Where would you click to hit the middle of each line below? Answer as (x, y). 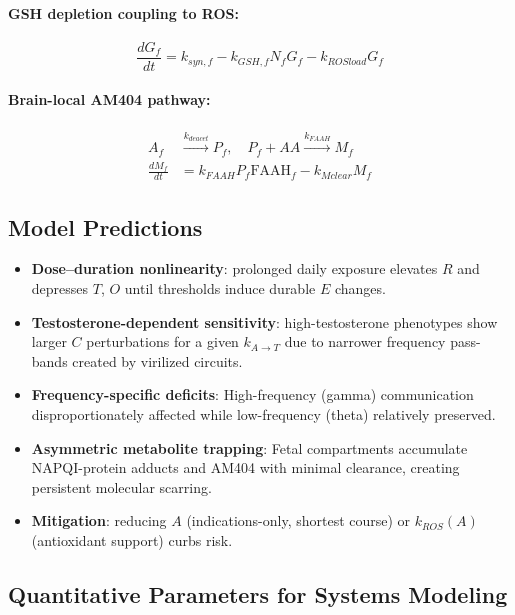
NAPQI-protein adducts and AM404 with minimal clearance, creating (245, 467)
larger (49, 341)
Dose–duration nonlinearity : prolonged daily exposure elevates (234, 268)
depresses (60, 287)
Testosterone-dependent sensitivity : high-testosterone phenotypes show (264, 321)
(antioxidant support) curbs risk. (132, 539)
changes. (360, 287)
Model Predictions (105, 226)
